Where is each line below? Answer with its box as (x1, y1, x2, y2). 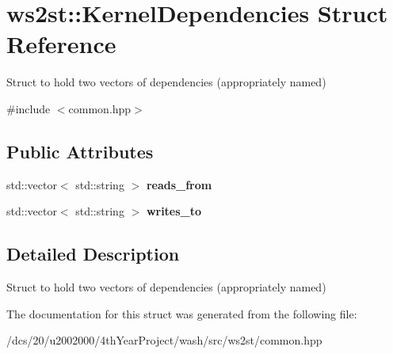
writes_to (146, 203, 202, 219)
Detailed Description (6, 242, 180, 266)
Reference (6, 28, 116, 60)
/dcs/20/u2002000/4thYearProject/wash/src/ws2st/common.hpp (6, 332, 322, 348)
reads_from (146, 176, 212, 192)
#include (6, 100, 51, 116)
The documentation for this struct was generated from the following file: (6, 305, 357, 322)
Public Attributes (6, 139, 154, 163)
